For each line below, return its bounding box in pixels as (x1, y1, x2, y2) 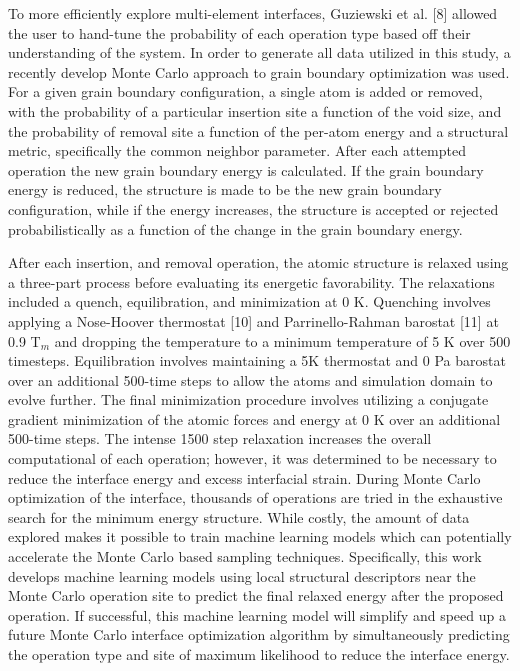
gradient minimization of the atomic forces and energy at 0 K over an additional (8, 408, 501, 429)
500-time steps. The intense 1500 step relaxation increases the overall (8, 428, 432, 449)
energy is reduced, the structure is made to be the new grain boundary (8, 179, 442, 200)
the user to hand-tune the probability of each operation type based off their (8, 22, 471, 43)
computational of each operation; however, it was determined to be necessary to (8, 448, 497, 469)
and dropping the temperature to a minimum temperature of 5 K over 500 (54, 330, 511, 351)
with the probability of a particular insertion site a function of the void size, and (8, 100, 502, 121)
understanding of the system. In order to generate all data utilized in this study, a (8, 42, 511, 63)
